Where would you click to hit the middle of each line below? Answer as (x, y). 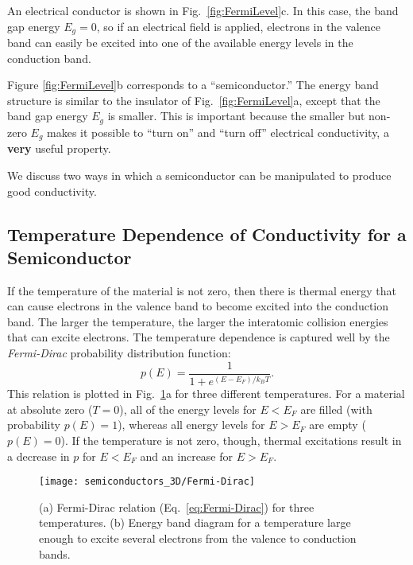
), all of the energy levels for (188, 409)
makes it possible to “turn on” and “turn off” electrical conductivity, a (218, 132)
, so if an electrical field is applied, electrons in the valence (238, 26)
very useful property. (59, 148)
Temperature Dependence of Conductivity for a (207, 234)
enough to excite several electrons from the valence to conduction (198, 538)
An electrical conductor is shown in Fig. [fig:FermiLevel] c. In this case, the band (203, 10)
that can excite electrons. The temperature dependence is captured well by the (199, 337)
